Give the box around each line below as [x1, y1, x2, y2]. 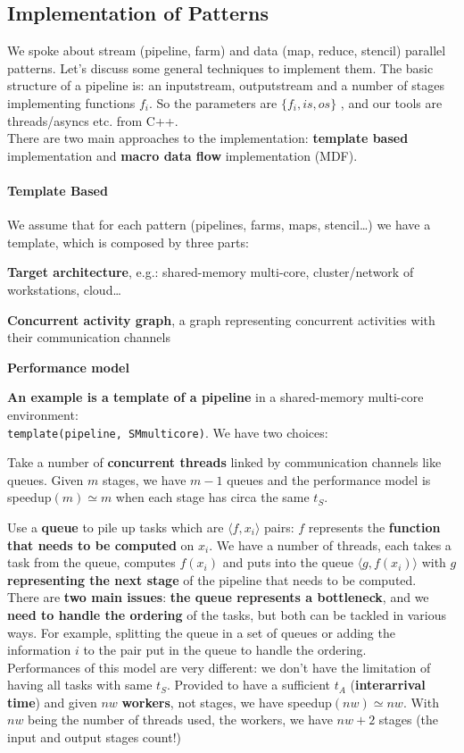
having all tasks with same [7, 675, 153, 694]
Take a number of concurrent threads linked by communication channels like [7, 453, 442, 472]
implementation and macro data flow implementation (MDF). [7, 146, 358, 164]
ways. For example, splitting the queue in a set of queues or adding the [7, 623, 395, 641]
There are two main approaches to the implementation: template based [7, 129, 409, 147]
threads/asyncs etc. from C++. [7, 111, 178, 130]
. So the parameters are [148, 93, 278, 112]
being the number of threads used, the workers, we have [28, 710, 333, 729]
